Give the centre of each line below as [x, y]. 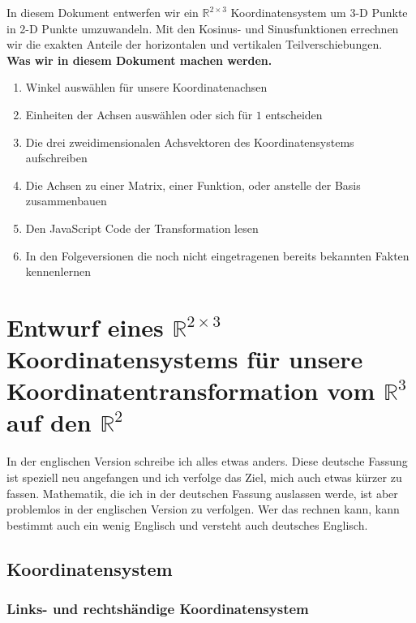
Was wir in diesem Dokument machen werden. [139, 60]
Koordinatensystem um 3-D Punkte [319, 12]
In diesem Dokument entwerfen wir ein [103, 12]
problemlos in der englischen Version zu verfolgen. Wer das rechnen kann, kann [203, 509]
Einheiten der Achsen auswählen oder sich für [139, 114]
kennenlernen [58, 271]
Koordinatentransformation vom [191, 391]
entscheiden [294, 114]
